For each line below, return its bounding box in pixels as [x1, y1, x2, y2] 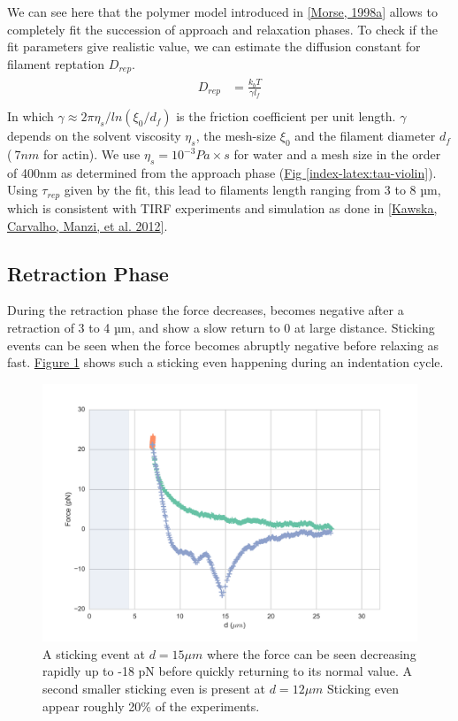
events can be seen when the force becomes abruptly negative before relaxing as [7, 335, 439, 354]
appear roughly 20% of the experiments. [42, 696, 260, 715]
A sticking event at [42, 644, 145, 663]
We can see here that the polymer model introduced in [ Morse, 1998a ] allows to [7, 3, 438, 20]
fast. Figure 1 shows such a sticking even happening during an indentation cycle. [7, 353, 444, 372]
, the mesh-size [195, 127, 277, 145]
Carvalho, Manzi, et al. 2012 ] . [7, 216, 168, 234]
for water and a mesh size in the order [233, 145, 441, 164]
